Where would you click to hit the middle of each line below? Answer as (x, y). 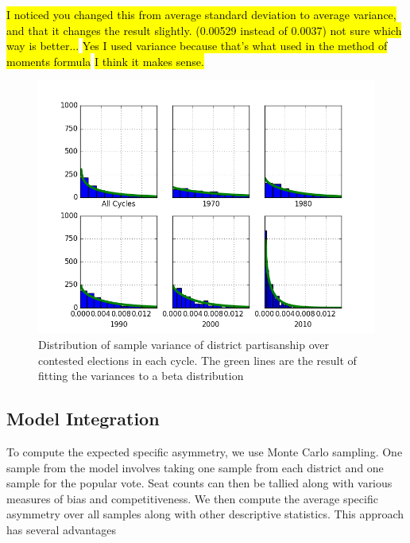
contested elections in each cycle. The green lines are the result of (197, 360)
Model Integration (83, 419)
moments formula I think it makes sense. (105, 61)
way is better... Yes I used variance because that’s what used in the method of (197, 46)
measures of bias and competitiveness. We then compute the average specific (192, 498)
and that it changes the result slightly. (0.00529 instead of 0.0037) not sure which (204, 30)
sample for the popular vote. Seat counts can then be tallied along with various (199, 483)
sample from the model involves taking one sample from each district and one (195, 467)
